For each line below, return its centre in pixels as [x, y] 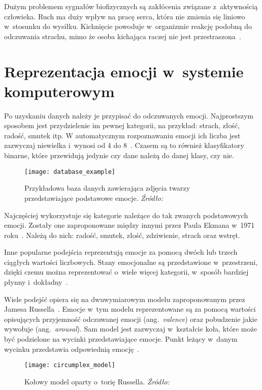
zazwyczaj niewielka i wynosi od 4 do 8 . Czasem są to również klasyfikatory [124, 145]
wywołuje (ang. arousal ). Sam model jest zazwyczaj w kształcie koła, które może [130, 329]
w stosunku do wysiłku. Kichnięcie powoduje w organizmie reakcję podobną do [128, 26]
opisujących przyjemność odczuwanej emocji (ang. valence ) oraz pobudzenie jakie [131, 319]
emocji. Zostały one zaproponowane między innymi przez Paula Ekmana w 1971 [129, 225]
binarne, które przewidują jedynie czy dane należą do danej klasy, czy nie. [119, 155]
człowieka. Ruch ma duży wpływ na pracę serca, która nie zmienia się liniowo [125, 16]
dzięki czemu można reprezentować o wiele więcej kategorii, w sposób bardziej [126, 272]
